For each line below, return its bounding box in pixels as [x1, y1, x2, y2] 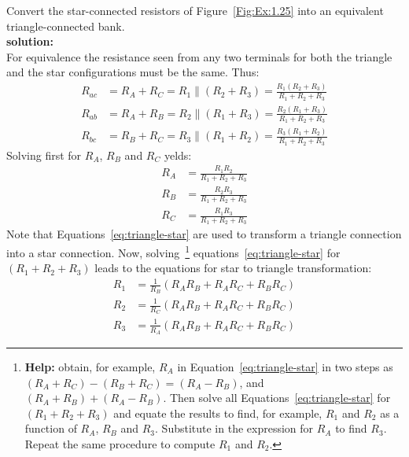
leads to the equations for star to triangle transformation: [94, 260, 372, 276]
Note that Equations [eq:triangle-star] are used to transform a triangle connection [6, 226, 402, 242]
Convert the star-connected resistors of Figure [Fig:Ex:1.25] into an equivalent [6, 2, 384, 18]
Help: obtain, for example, [24, 359, 156, 375]
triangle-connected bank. [6, 17, 125, 34]
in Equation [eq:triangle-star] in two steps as [177, 359, 393, 375]
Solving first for [6, 146, 82, 163]
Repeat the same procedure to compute [24, 436, 216, 451]
